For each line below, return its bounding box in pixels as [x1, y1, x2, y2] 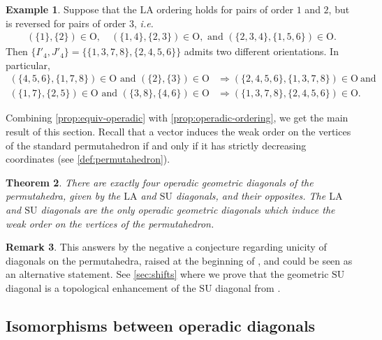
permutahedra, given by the [6, 189, 121, 203]
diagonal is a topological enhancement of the [6, 281, 196, 295]
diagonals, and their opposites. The [176, 189, 326, 203]
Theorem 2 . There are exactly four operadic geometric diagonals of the [6, 175, 314, 189]
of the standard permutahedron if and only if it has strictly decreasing [6, 138, 307, 152]
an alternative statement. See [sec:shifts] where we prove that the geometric [6, 267, 329, 281]
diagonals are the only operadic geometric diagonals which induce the [41, 202, 335, 217]
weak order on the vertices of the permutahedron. [6, 216, 214, 230]
